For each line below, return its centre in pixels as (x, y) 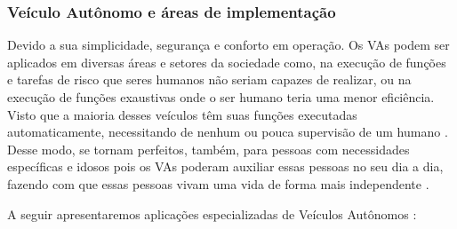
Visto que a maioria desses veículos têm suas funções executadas (182, 114)
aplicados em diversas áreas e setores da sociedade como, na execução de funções (227, 62)
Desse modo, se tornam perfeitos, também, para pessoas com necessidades (208, 149)
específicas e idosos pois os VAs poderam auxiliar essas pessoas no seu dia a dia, (225, 166)
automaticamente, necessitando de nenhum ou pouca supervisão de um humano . (228, 132)
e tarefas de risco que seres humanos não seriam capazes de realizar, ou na (209, 79)
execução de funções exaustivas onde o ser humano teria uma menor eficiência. (221, 97)
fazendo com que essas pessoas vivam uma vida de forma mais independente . (218, 183)
